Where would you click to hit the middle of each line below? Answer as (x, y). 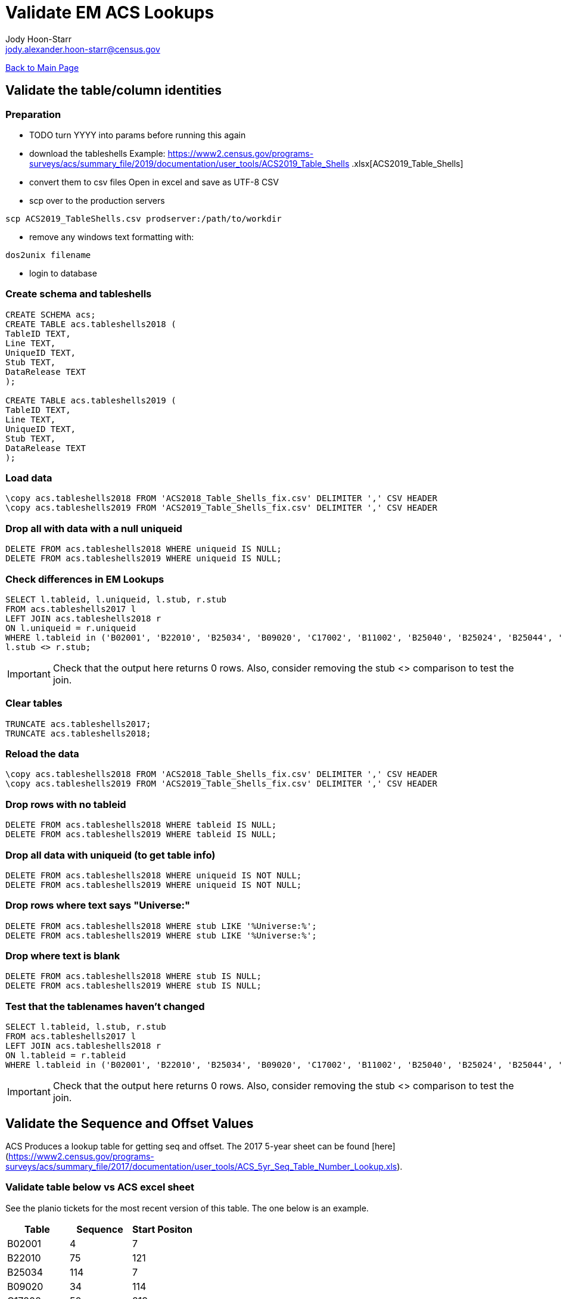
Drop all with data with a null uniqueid (94, 528)
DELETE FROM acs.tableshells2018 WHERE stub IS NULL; (133, 976)
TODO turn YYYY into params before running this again (138, 135)
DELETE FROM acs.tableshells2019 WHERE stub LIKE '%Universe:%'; (161, 935)
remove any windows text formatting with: (112, 237)
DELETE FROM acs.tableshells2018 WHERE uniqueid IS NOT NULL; (154, 875)
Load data (29, 478)
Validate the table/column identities (114, 91)
